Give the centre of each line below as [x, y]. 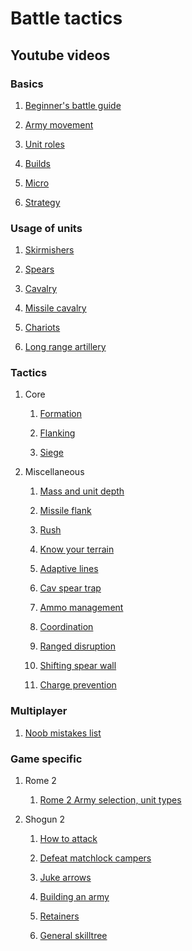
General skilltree [73, 936]
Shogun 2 [45, 819]
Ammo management [81, 608]
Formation [60, 414]
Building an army [74, 897]
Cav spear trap [70, 588]
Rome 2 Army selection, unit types [110, 800]
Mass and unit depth [82, 491]
